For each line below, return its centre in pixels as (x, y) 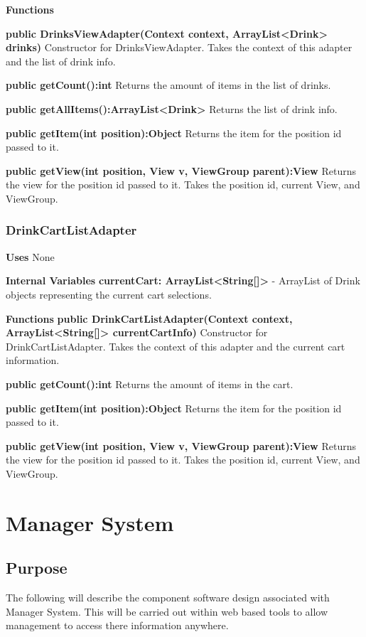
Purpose (37, 568)
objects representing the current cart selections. (109, 294)
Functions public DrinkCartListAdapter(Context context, (149, 318)
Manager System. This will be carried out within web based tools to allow (167, 611)
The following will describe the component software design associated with (168, 598)
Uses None (30, 256)
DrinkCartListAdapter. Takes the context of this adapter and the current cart (176, 346)
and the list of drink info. (61, 61)
